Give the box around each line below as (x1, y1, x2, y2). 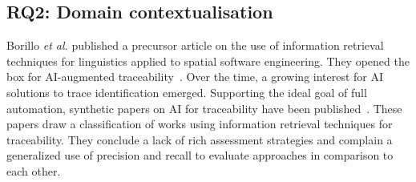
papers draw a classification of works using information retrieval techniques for (6, 115, 393, 132)
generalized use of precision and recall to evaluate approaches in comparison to (6, 147, 394, 164)
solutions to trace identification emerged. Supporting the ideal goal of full (6, 83, 367, 100)
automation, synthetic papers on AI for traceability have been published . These (6, 99, 402, 116)
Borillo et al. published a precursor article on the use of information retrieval (6, 37, 384, 54)
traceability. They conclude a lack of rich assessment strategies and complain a (6, 131, 393, 148)
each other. (6, 162, 61, 179)
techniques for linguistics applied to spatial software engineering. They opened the (6, 52, 410, 69)
